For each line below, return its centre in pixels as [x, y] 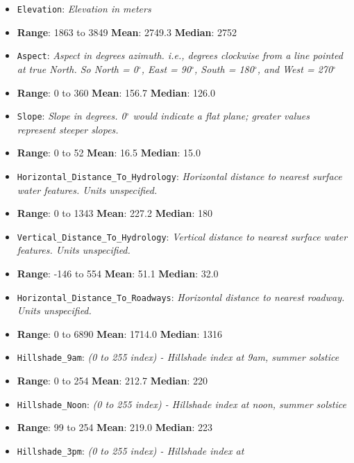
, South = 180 [224, 68]
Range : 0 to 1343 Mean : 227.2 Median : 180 [115, 213]
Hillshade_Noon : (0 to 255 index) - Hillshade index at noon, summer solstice [182, 404]
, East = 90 [166, 68]
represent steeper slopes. [68, 129]
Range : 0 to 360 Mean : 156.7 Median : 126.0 [116, 92]
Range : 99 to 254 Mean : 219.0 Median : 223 [115, 427]
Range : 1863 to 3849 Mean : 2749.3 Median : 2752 [127, 32]
